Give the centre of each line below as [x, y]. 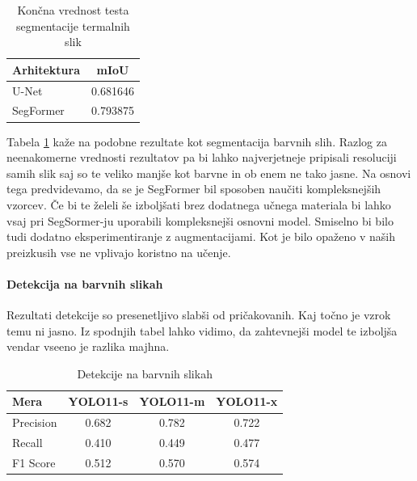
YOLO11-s [98, 401]
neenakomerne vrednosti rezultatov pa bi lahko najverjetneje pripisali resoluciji [202, 157]
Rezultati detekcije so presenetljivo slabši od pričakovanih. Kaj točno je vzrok [199, 315]
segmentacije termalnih [73, 25]
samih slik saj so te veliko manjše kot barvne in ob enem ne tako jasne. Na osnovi [209, 173]
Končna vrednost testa [73, 10]
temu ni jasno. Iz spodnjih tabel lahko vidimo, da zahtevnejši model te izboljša [202, 330]
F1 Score [34, 463]
